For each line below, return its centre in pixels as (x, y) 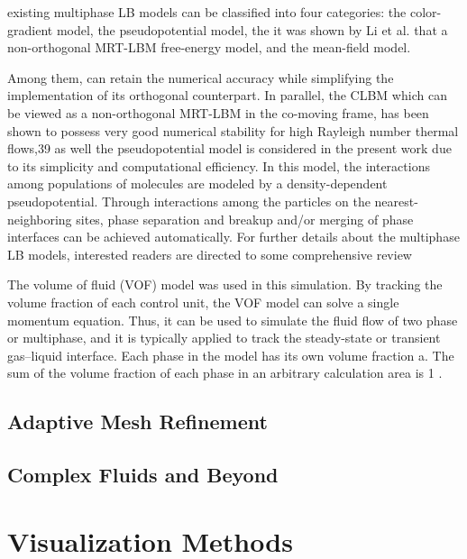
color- (426, 12)
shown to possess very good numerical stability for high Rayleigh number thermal (233, 130)
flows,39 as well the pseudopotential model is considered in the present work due (229, 148)
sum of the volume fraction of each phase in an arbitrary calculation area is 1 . (225, 373)
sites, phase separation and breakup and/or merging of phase (245, 219)
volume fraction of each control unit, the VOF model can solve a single (203, 302)
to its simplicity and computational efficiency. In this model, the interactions (219, 165)
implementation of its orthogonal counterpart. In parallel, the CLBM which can (227, 95)
